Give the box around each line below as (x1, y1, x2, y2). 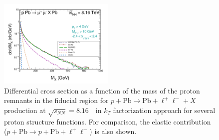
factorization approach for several (113, 104, 216, 115)
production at (4, 104, 46, 115)
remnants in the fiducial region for (4, 95, 109, 105)
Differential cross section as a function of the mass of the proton (4, 85, 200, 95)
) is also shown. (89, 126, 137, 136)
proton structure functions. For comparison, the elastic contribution (4, 116, 211, 126)
